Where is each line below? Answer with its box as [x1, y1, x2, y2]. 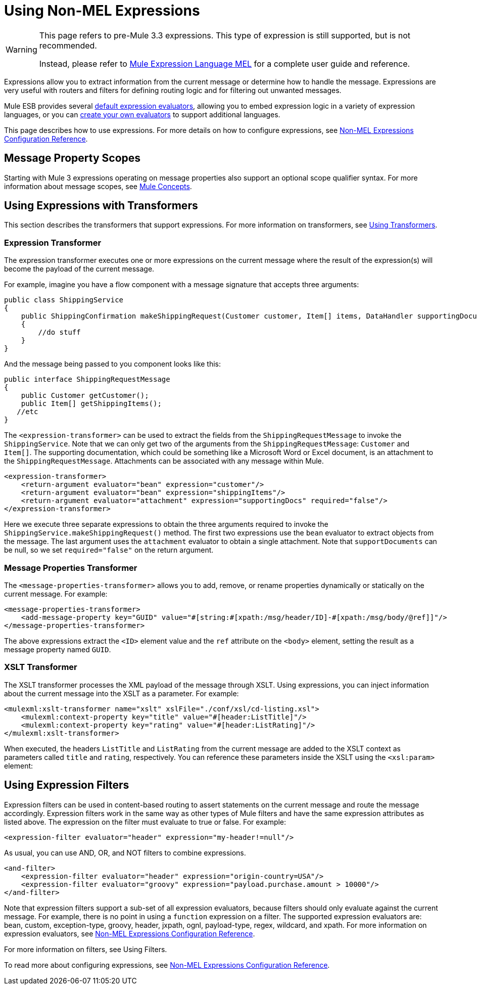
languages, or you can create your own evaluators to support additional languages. [4, 110, 280, 119]
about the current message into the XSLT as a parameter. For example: [4, 689, 239, 698]
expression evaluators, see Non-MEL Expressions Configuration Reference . [4, 929, 255, 938]
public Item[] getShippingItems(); [21, 399, 162, 408]
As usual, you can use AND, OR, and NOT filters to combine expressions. [4, 848, 246, 857]
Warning [6, 44, 37, 55]
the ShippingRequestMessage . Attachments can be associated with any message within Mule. [4, 457, 324, 466]
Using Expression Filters [4, 779, 129, 792]
